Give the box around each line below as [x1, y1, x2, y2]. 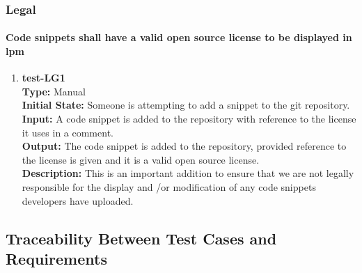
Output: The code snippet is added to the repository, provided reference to [22, 139, 347, 153]
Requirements [6, 247, 107, 269]
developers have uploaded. [22, 193, 134, 208]
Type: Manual [22, 84, 86, 98]
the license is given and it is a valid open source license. [22, 152, 260, 166]
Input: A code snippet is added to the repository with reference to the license [22, 111, 356, 126]
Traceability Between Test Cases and [6, 227, 277, 249]
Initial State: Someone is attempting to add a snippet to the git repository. [22, 97, 350, 112]
